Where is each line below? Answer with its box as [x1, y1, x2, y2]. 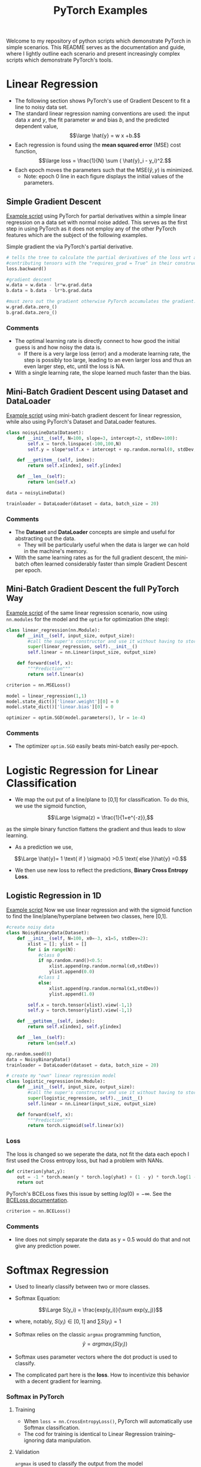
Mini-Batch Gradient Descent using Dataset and [6, 387, 188, 397]
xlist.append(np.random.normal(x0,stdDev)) [48, 963, 160, 970]
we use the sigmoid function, [14, 803, 87, 810]
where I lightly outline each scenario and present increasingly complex [6, 50, 181, 57]
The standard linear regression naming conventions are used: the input [14, 110, 190, 117]
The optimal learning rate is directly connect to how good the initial [14, 338, 180, 345]
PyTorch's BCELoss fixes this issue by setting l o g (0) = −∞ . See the [6, 1190, 172, 1198]
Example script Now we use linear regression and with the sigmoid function [6, 906, 193, 913]
